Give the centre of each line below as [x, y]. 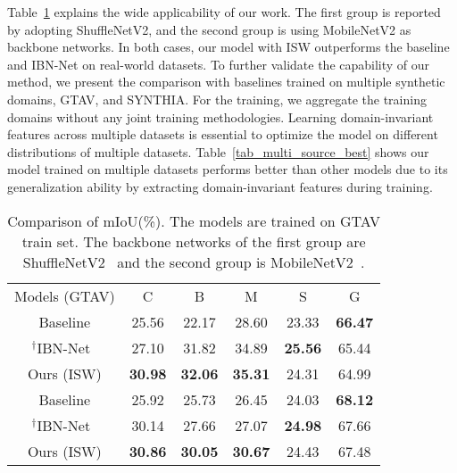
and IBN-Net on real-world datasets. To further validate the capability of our [219, 64]
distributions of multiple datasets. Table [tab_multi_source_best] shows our [218, 151]
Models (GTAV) [65, 295]
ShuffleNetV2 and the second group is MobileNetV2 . [194, 261]
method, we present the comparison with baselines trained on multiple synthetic [226, 82]
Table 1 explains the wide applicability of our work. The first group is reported [224, 12]
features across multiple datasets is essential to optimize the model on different [223, 134]
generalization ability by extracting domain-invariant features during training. [220, 186]
